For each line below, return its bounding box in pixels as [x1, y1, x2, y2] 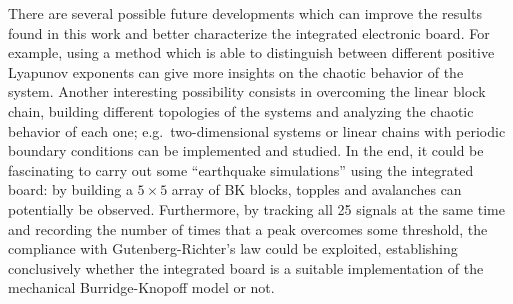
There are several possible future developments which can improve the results [8, 3, 482, 23]
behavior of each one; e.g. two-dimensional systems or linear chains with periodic [8, 120, 506, 141]
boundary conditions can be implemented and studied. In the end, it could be [8, 140, 484, 161]
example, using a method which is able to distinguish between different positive [8, 42, 495, 63]
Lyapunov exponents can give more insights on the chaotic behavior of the [8, 61, 464, 82]
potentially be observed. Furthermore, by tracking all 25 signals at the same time [8, 198, 505, 219]
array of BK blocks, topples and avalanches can [171, 179, 462, 200]
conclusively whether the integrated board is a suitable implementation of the [8, 257, 484, 278]
